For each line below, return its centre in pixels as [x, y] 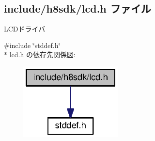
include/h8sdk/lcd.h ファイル [77, 8]
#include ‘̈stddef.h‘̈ [32, 45]
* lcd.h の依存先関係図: [40, 55]
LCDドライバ [25, 29]
